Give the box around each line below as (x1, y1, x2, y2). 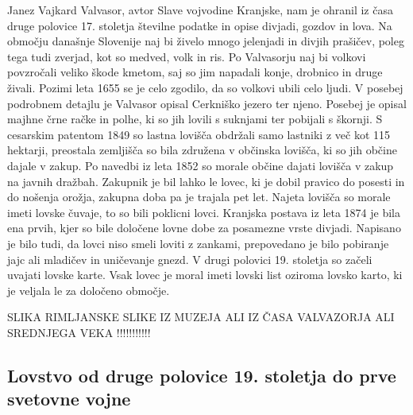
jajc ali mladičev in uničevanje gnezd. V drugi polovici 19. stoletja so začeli (7, 250, 372, 267)
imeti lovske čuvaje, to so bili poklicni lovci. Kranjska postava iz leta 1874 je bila (7, 204, 400, 220)
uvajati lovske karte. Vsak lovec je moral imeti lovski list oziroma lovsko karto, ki (7, 266, 403, 283)
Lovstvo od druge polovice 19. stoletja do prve (7, 363, 396, 387)
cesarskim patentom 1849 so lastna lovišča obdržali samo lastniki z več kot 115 (7, 126, 390, 142)
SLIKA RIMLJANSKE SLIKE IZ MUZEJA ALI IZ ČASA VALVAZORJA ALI (7, 308, 395, 325)
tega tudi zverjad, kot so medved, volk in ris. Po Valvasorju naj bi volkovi (7, 48, 366, 64)
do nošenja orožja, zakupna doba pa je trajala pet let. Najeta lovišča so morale (7, 188, 391, 205)
